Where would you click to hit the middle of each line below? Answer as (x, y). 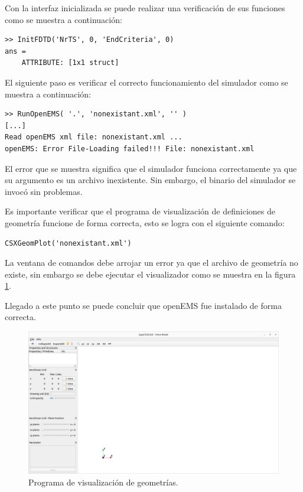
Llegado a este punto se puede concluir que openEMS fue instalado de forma (143, 305)
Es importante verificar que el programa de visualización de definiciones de (140, 211)
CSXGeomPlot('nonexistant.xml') (68, 243)
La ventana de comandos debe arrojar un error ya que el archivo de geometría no (151, 263)
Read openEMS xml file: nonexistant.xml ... (94, 137)
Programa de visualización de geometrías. (103, 482)
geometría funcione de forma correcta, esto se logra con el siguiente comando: (145, 222)
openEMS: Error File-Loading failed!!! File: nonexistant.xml (130, 149)
